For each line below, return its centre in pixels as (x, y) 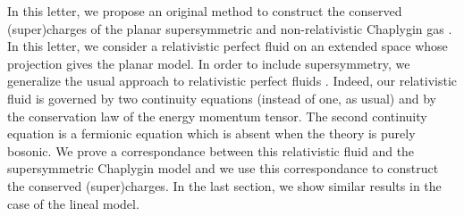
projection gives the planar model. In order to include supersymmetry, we (209, 63)
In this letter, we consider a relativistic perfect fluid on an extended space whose (228, 46)
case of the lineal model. (73, 203)
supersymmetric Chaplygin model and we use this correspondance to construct (223, 168)
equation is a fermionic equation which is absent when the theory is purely (211, 133)
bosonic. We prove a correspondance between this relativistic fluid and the (211, 150)
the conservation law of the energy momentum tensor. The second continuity (217, 116)
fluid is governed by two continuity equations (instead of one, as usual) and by (222, 98)
